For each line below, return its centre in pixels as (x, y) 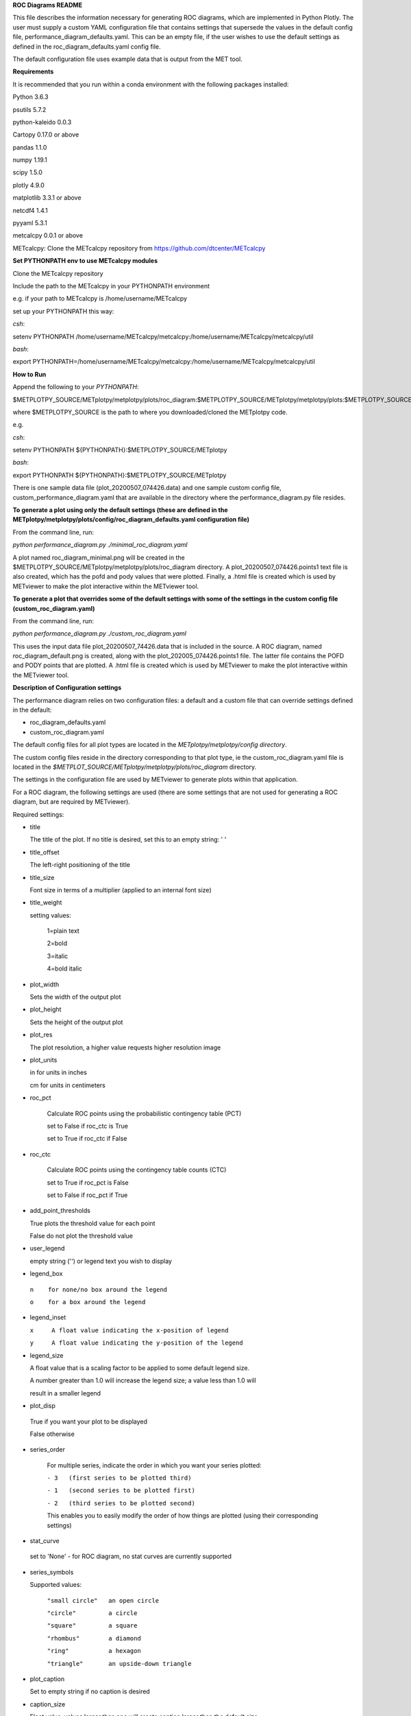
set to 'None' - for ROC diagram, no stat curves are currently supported (131, 1556)
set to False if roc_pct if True (87, 1195)
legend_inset (48, 1317)
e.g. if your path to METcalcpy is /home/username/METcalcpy (100, 299)
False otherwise (52, 1434)
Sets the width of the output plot (75, 997)
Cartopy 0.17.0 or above (46, 135)
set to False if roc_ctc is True (87, 1126)
